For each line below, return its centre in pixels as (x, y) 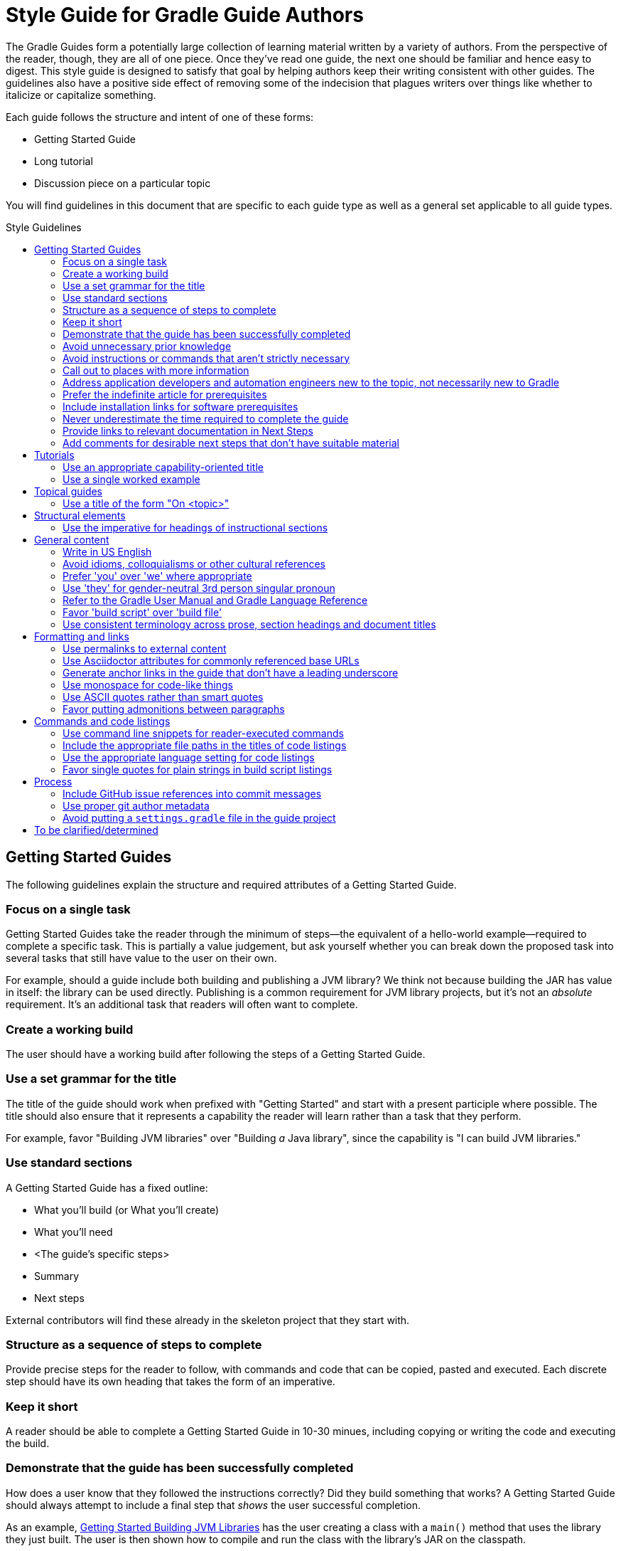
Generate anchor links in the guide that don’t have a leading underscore (231, 672)
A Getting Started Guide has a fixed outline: (107, 1187)
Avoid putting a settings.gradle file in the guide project (199, 817)
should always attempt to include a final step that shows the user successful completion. (213, 1505)
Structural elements (80, 515)
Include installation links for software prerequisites (180, 406)
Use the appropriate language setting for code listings (189, 757)
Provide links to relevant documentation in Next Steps (188, 430)
